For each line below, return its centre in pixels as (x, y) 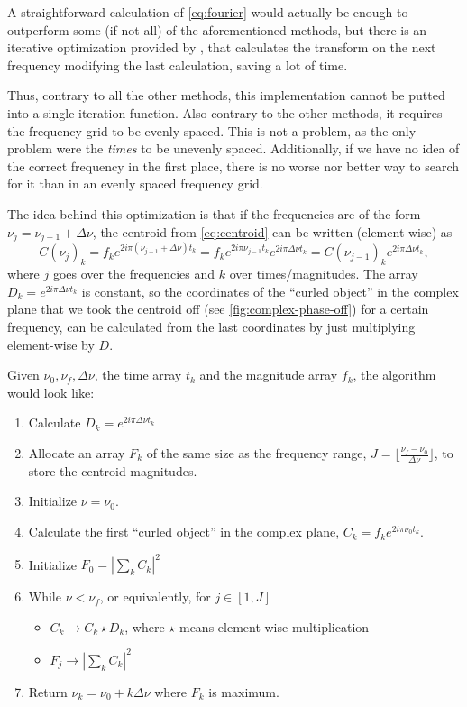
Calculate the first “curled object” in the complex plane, (184, 532)
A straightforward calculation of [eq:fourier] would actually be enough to (208, 12)
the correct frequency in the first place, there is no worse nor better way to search (233, 165)
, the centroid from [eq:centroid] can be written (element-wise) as (272, 231)
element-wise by (51, 344)
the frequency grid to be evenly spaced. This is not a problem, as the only (212, 130)
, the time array (138, 375)
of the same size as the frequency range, (256, 453)
